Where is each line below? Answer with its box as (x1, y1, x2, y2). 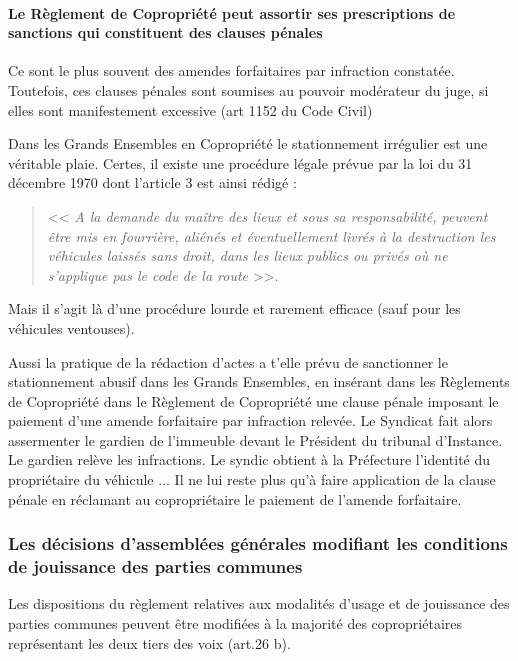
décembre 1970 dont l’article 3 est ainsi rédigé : (8, 172, 297, 193)
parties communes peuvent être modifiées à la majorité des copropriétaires (8, 613, 463, 633)
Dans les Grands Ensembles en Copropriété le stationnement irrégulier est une (8, 133, 488, 154)
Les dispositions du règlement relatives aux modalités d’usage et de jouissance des (8, 593, 510, 614)
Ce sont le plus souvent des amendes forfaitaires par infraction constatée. (8, 60, 455, 81)
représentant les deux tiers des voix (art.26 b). (8, 632, 291, 653)
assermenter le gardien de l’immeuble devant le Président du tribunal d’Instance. (8, 429, 503, 450)
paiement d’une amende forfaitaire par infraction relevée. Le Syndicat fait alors (8, 410, 493, 431)
